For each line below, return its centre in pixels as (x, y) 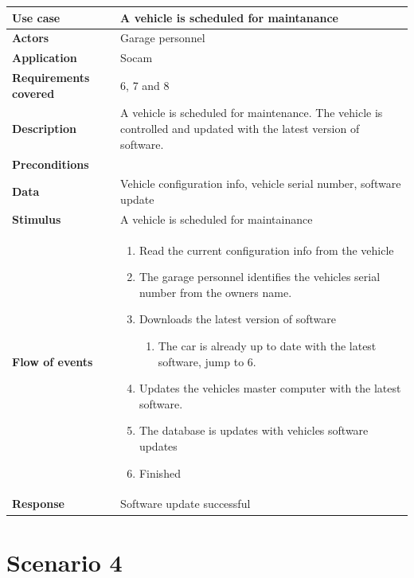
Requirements (51, 78)
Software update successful (186, 504)
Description (45, 129)
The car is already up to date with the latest (267, 346)
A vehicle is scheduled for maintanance (229, 17)
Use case (36, 17)
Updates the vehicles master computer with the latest (270, 388)
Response (38, 504)
